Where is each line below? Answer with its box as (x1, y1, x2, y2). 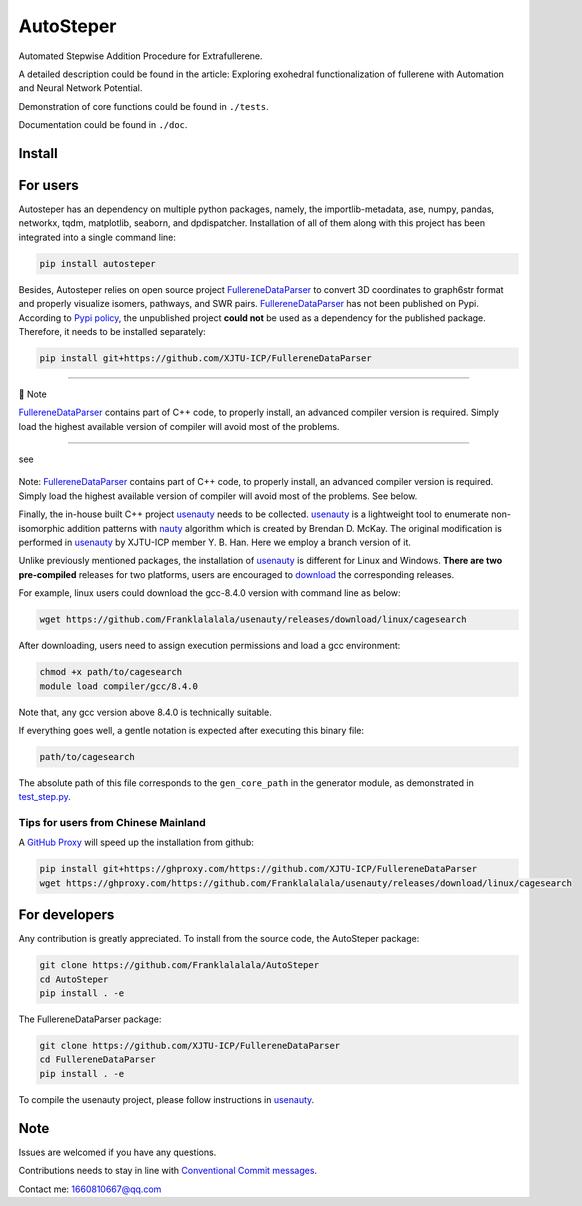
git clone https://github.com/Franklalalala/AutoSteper (39, 960, 320, 971)
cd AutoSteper (39, 973, 109, 985)
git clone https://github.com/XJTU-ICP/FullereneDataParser (39, 1040, 341, 1052)
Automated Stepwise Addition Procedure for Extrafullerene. (18, 50, 264, 62)
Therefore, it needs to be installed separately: (18, 325, 207, 337)
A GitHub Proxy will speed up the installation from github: (18, 836, 255, 849)
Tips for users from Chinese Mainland (18, 816, 207, 830)
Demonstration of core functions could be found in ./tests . (18, 100, 269, 112)
